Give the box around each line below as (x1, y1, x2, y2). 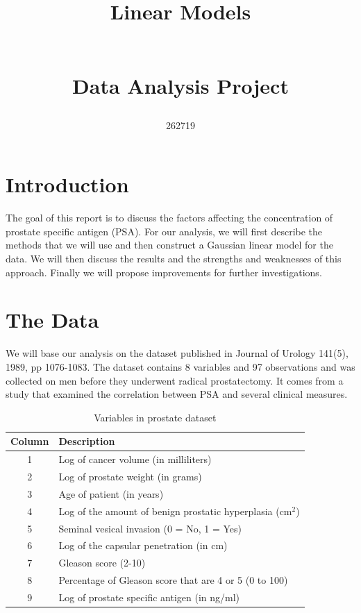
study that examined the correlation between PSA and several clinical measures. (6, 387, 348, 401)
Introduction (6, 170, 129, 199)
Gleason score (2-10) (58, 555, 146, 570)
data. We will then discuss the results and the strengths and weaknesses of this (6, 251, 342, 266)
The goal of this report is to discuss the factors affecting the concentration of (6, 210, 333, 225)
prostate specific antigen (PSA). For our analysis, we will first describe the (6, 224, 323, 238)
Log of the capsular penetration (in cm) (58, 538, 228, 553)
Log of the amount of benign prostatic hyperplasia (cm (58, 503, 292, 518)
